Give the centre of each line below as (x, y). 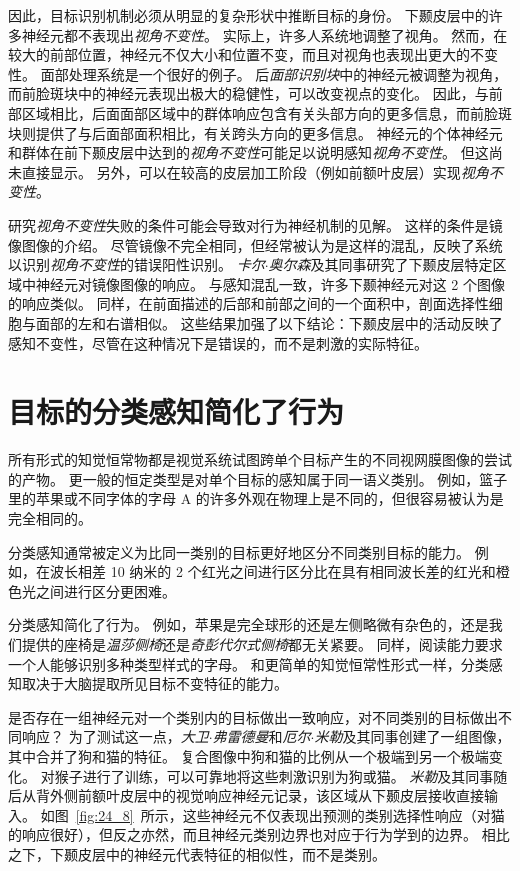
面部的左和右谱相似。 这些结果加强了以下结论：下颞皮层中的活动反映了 (269, 322)
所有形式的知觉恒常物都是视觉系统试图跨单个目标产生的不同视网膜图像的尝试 (260, 459)
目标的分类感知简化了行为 (176, 411)
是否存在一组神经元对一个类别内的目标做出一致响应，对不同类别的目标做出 (253, 716)
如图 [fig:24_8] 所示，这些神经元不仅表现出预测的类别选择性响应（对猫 (272, 814)
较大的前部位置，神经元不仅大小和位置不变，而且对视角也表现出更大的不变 (253, 54)
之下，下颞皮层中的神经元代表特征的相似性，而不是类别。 (197, 853)
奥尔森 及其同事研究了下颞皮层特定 (380, 264)
